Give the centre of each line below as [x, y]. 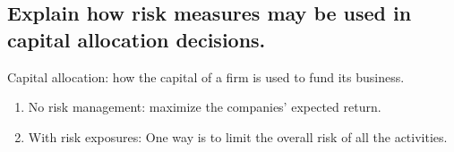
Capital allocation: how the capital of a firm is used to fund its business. [206, 76]
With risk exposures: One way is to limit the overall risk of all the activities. [238, 136]
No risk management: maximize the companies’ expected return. [205, 107]
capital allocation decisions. [137, 39]
